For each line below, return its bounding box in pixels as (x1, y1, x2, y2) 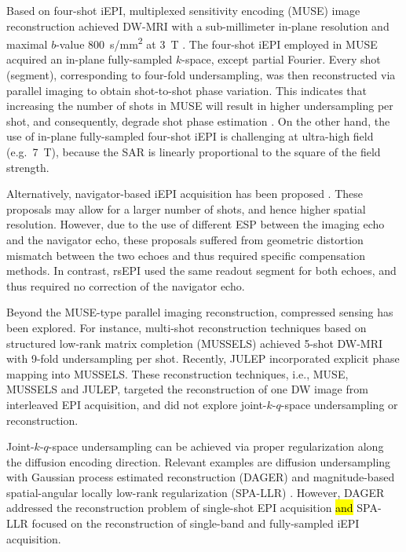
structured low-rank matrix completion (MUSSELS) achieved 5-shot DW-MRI (6, 334, 383, 351)
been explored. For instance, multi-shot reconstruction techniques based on (6, 319, 367, 335)
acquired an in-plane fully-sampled (6, 51, 173, 68)
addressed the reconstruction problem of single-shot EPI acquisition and (6, 499, 353, 516)
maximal (6, 35, 48, 52)
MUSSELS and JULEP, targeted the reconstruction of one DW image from (6, 381, 368, 397)
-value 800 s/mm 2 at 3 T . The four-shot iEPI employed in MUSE (56, 34, 378, 52)
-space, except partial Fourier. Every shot (181, 51, 381, 68)
